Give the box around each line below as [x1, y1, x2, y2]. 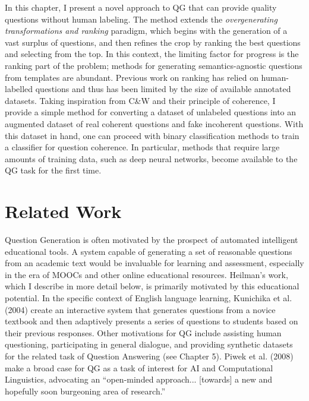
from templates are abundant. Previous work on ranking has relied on [5, 71, 258, 83]
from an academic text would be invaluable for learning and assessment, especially [5, 257, 304, 269]
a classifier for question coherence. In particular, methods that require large [5, 141, 280, 153]
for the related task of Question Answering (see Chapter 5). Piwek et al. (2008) [5, 349, 294, 362]
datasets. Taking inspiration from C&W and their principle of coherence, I [5, 94, 276, 106]
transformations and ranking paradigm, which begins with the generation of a [5, 24, 288, 37]
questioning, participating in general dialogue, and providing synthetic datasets [5, 338, 293, 351]
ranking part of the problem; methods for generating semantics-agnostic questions [5, 59, 302, 71]
